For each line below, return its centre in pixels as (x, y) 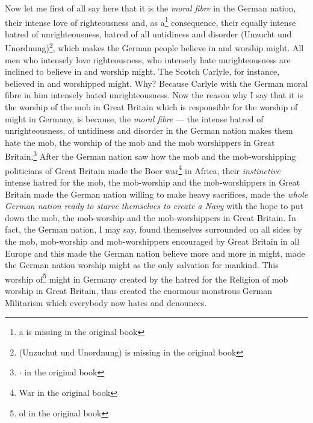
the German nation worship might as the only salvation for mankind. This (142, 265)
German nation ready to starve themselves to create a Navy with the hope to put (154, 206)
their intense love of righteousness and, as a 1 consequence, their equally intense (150, 21)
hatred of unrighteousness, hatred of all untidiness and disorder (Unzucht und (148, 33)
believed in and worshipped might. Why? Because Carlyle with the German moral (156, 83)
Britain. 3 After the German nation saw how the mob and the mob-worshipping (150, 155)
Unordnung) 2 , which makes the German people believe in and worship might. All (154, 47)
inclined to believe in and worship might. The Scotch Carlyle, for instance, (142, 71)
